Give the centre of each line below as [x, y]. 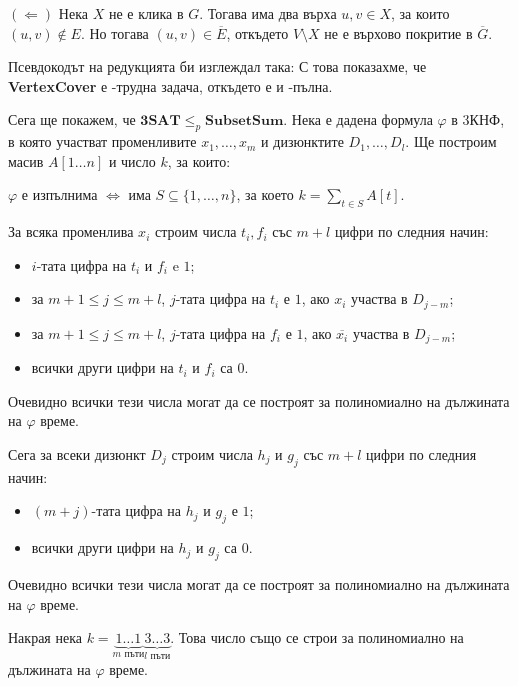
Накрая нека [45, 637]
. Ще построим [451, 141]
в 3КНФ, [478, 119]
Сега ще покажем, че [72, 119]
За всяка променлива [71, 231]
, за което [265, 194]
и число [132, 160]
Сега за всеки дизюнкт [77, 454]
